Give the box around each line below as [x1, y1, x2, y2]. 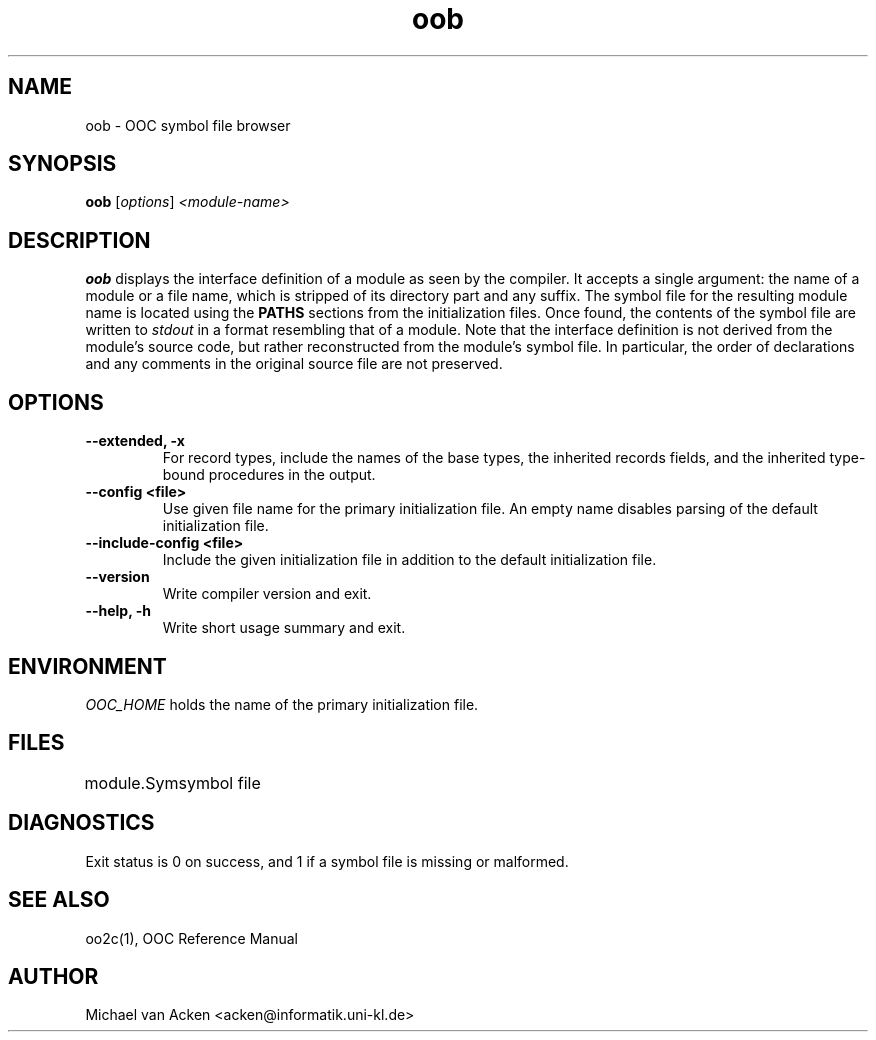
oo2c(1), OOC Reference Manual [85, 929, 298, 947]
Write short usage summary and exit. [162, 619, 406, 637]
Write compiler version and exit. [162, 585, 372, 603]
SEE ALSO [8, 887, 110, 913]
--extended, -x [85, 432, 185, 450]
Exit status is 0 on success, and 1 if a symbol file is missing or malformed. [85, 852, 569, 870]
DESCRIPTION [8, 227, 151, 253]
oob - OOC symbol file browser [85, 116, 291, 134]
